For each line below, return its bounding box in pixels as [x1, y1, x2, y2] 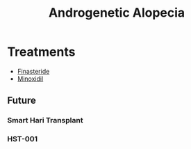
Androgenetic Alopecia [48, 5, 185, 21]
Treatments [7, 44, 76, 60]
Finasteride [17, 67, 50, 75]
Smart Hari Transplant [7, 116, 83, 125]
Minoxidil [17, 74, 44, 83]
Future [7, 95, 37, 107]
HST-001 [7, 134, 38, 144]
